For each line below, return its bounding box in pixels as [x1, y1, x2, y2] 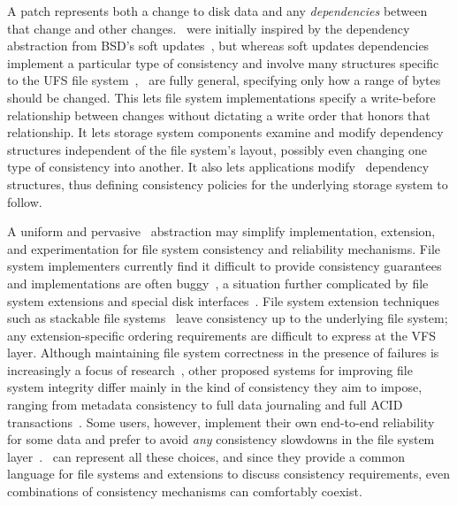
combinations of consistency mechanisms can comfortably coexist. [7, 482, 362, 501]
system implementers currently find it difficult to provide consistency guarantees [7, 257, 442, 275]
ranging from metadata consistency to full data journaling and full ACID [7, 395, 403, 414]
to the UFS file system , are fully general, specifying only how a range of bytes [7, 71, 441, 89]
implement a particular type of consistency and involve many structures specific [7, 53, 439, 72]
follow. [7, 192, 42, 211]
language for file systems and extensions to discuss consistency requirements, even [7, 464, 451, 483]
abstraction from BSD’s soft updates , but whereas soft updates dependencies [7, 36, 430, 55]
